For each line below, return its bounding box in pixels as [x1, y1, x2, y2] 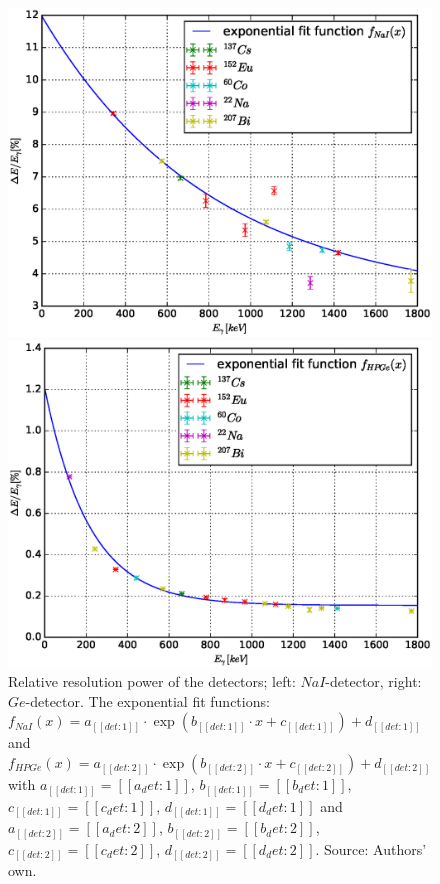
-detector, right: [325, 671, 422, 692]
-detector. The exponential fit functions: [25, 690, 270, 711]
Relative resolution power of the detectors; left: [8, 671, 296, 692]
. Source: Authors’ [315, 838, 427, 859]
